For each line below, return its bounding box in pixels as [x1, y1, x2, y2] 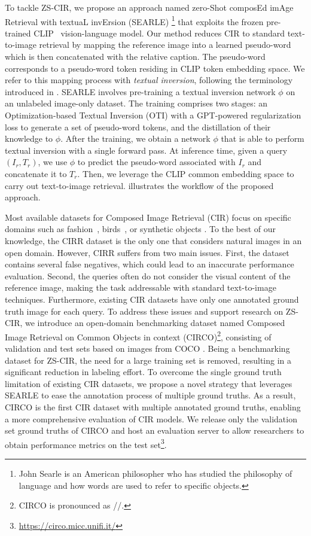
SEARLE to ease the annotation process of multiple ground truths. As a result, [5, 389, 296, 401]
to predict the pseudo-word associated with [77, 156, 236, 168]
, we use [38, 156, 68, 168]
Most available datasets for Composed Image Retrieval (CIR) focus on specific [5, 211, 291, 223]
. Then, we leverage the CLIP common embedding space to [77, 167, 294, 179]
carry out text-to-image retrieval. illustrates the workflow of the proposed [5, 179, 274, 191]
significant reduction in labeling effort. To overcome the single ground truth [5, 366, 282, 378]
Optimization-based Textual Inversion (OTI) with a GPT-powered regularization [5, 109, 301, 121]
